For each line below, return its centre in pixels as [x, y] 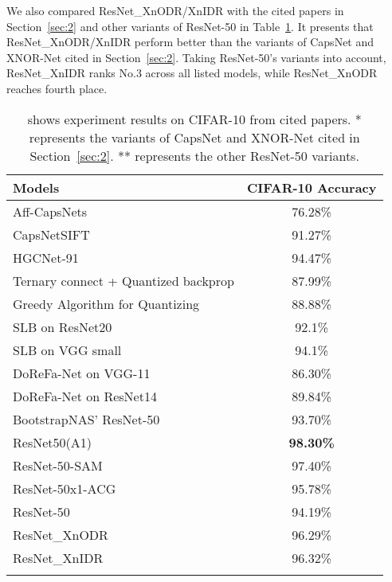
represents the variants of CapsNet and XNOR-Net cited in [194, 137]
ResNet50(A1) [52, 442]
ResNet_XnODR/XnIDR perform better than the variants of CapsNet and [190, 42]
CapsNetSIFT [51, 234]
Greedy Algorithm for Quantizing [106, 303]
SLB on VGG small [67, 350]
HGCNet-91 [46, 257]
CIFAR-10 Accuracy [312, 187]
